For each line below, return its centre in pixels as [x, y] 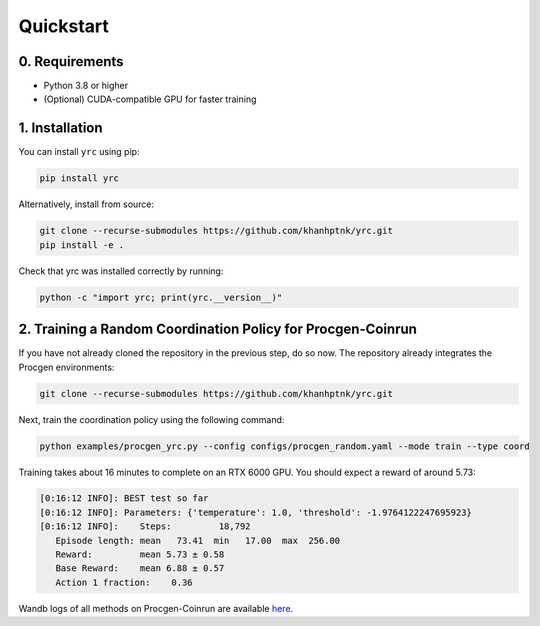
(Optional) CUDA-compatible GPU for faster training [150, 99]
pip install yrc [79, 178]
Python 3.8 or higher [86, 86]
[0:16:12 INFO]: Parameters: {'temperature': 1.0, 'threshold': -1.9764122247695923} [255, 512]
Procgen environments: [66, 367]
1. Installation [61, 128]
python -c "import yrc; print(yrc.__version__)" [161, 297]
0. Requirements [71, 61]
